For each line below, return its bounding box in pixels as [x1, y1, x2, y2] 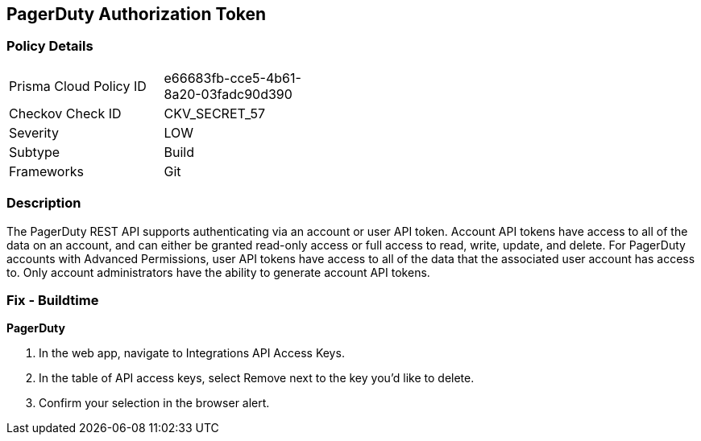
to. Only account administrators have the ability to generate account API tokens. [6, 265, 430, 279]
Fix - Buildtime [6, 291, 99, 308]
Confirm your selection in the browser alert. [39, 396, 270, 410]
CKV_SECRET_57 [164, 105, 266, 122]
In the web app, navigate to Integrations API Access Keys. [39, 346, 345, 361]
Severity [9, 124, 59, 141]
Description [6, 195, 81, 212]
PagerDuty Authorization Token [6, 4, 267, 24]
